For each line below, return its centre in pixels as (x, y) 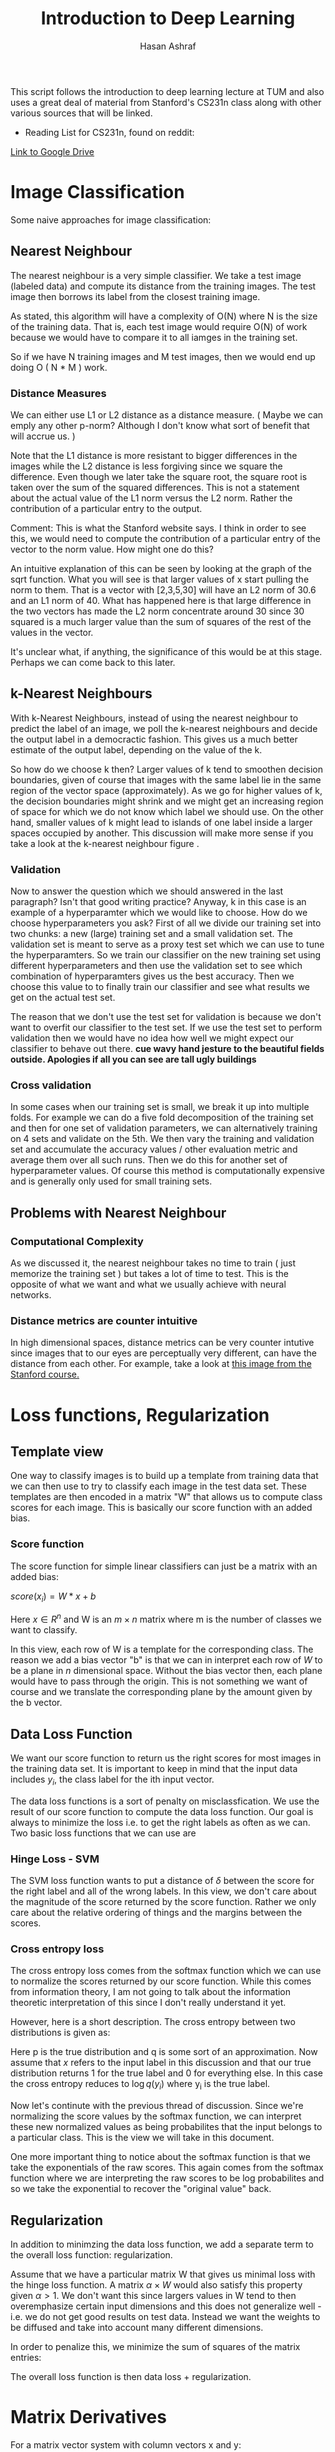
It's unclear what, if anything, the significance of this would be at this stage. (166, 651)
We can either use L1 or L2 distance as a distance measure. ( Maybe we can (167, 414)
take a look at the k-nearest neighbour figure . (105, 843)
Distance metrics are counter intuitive (104, 1320)
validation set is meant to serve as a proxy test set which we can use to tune (167, 944)
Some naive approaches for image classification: (111, 219)
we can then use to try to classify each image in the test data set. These (158, 1486)
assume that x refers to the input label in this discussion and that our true (161, 2063)
